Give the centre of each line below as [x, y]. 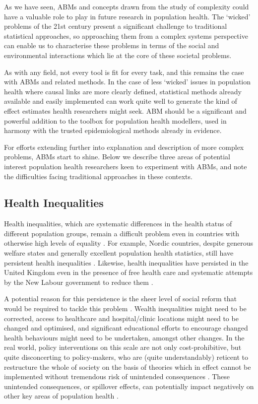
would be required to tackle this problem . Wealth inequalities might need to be [125, 308]
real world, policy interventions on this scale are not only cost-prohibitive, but [123, 347]
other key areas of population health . [61, 396]
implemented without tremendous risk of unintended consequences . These [117, 376]
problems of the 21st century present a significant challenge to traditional [116, 26]
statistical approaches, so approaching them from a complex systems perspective [126, 35]
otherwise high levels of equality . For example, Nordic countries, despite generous [129, 243]
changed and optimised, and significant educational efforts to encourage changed [126, 328]
